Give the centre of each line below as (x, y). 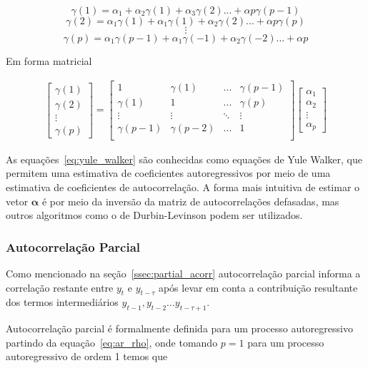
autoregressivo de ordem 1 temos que (87, 356)
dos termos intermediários (62, 302)
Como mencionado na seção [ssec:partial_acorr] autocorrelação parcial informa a (183, 273)
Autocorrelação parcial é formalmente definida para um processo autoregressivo (179, 328)
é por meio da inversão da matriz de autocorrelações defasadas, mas (190, 201)
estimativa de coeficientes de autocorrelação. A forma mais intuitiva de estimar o (183, 186)
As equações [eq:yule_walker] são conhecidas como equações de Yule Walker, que (184, 159)
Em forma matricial (49, 61)
